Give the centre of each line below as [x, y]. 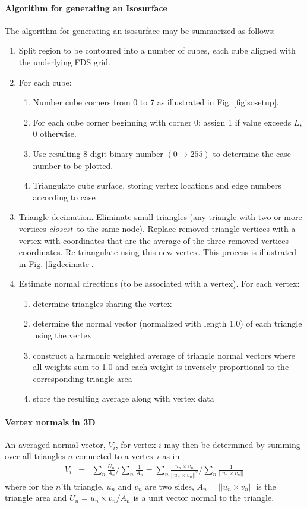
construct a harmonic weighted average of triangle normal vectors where [164, 355]
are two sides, [170, 486]
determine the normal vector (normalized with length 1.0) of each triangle [167, 323]
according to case [64, 197]
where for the [29, 486]
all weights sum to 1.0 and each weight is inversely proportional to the [161, 367]
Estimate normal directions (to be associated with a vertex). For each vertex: [159, 283]
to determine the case [252, 153]
